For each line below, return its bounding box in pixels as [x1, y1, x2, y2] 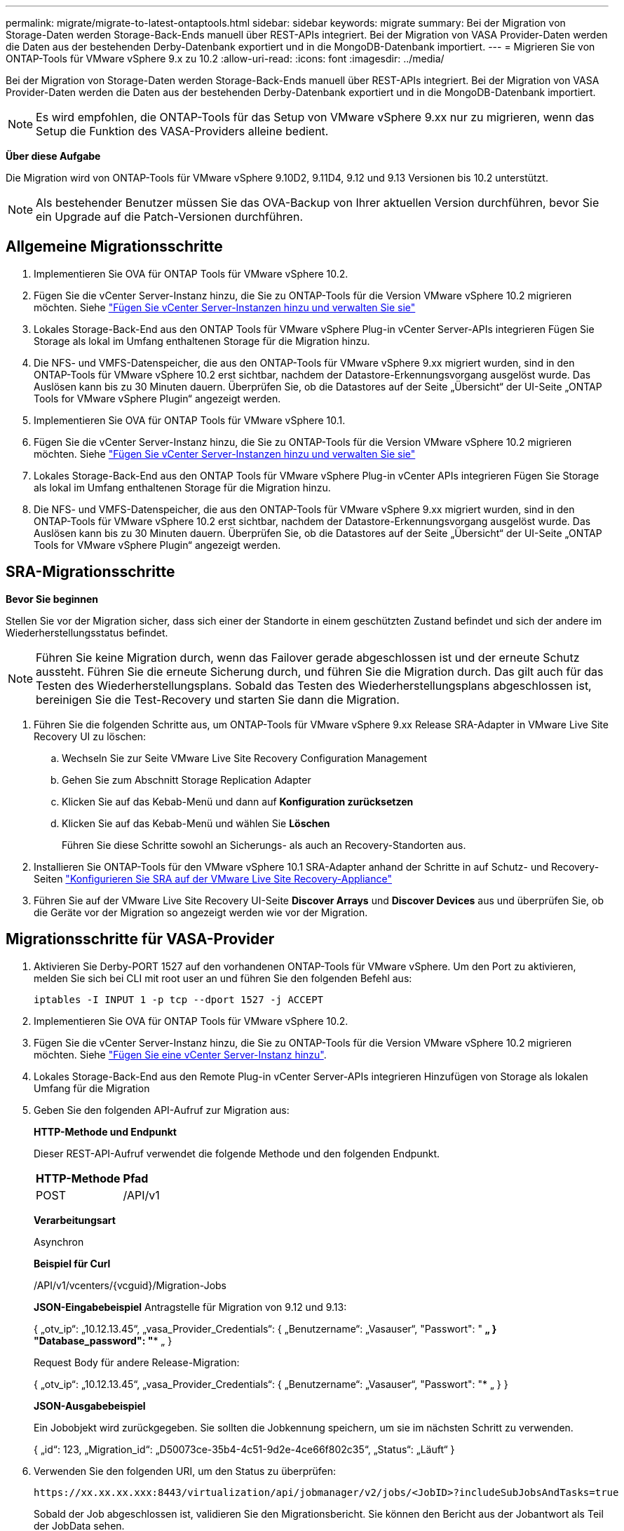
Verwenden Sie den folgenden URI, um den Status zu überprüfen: [34, 1464, 337, 1477]
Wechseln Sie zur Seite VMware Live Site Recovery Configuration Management [62, 751, 427, 764]
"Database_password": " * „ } [34, 1334, 172, 1347]
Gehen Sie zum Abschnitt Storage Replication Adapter [62, 773, 311, 786]
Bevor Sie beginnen [6, 592, 99, 605]
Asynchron [34, 1235, 84, 1248]
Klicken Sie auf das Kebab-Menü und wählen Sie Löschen [62, 817, 330, 829]
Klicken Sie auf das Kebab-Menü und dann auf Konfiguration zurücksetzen [62, 795, 414, 808]
